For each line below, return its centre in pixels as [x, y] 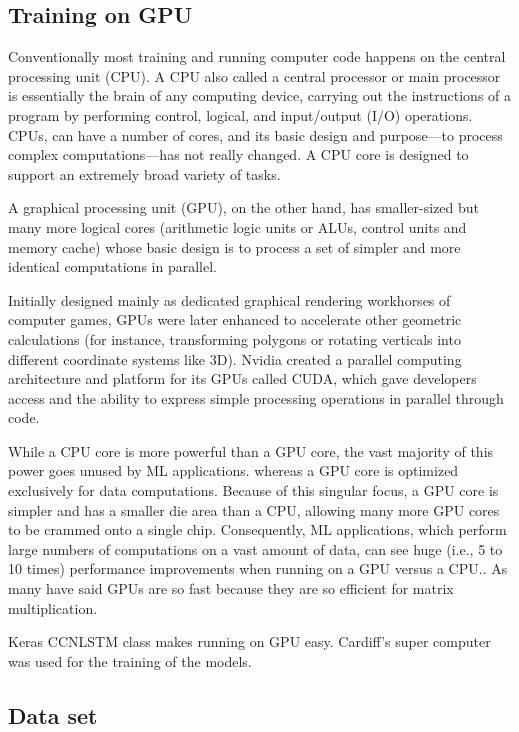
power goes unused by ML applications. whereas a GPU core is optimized [233, 470]
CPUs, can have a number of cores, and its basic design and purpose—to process [255, 134]
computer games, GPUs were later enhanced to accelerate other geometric [235, 319]
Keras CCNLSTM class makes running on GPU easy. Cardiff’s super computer [249, 641]
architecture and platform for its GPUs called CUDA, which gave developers [242, 378]
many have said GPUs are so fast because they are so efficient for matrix [231, 588]
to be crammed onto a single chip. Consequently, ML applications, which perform [257, 529]
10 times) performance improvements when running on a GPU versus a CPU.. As [258, 568]
